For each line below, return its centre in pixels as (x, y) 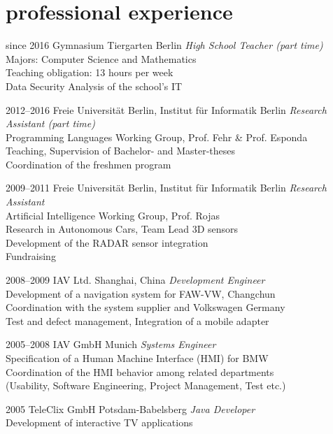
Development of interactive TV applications (99, 422)
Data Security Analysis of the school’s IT (94, 86)
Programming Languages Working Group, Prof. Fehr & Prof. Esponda (157, 137)
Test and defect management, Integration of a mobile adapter (137, 320)
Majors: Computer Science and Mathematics (101, 58)
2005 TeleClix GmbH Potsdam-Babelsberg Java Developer (130, 408)
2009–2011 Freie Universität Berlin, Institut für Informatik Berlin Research (166, 188)
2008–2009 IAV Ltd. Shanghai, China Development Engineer (135, 280)
